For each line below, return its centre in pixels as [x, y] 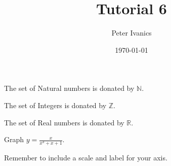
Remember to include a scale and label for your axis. [86, 158]
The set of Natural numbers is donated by [69, 88]
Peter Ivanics [132, 33]
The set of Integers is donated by [55, 105]
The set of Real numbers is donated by [64, 122]
